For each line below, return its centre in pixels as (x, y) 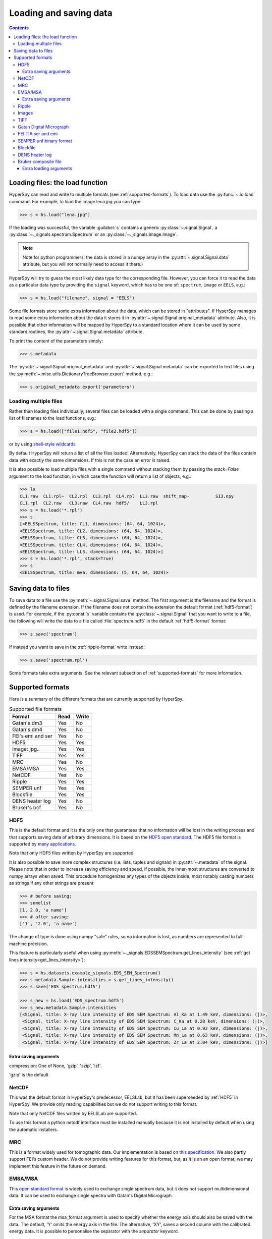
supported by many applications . (43, 844)
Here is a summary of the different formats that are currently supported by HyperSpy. (96, 699)
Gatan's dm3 (27, 723)
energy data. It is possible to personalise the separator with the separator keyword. (94, 1231)
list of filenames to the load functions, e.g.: (53, 418)
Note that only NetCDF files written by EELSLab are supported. (73, 1113)
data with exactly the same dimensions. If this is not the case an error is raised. (90, 460)
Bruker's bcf (27, 808)
